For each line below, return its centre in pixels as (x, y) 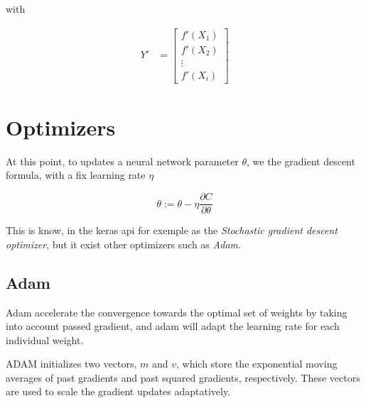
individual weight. (45, 339)
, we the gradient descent (301, 161)
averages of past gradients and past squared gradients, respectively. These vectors (183, 377)
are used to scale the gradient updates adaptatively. (118, 391)
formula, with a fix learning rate (76, 175)
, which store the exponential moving (257, 364)
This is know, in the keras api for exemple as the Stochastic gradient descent (172, 230)
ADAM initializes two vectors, (71, 364)
